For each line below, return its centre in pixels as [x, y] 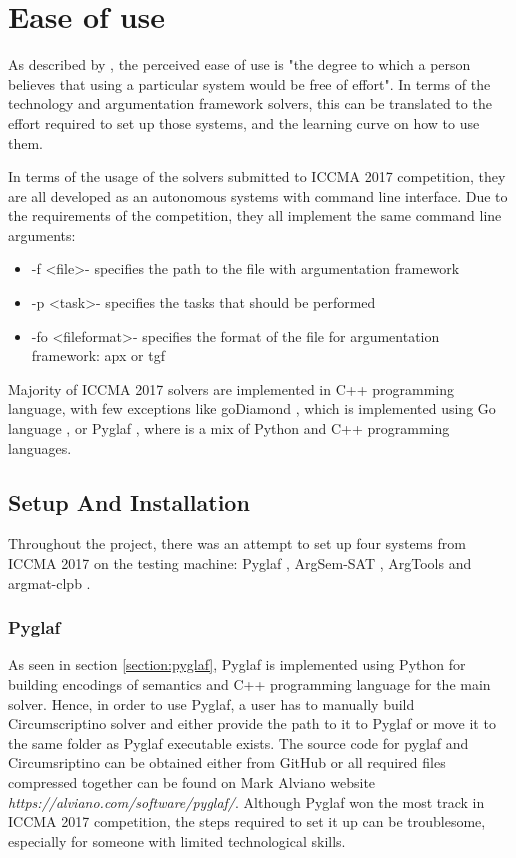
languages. [40, 447]
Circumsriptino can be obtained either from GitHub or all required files [227, 762]
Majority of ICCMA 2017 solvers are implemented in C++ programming [231, 388]
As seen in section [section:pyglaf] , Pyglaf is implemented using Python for [237, 664]
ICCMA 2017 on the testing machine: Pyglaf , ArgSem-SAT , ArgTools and [240, 563]
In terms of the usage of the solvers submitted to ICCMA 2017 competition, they [257, 176]
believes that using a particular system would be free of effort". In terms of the [249, 83]
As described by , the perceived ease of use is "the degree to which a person [239, 64]
